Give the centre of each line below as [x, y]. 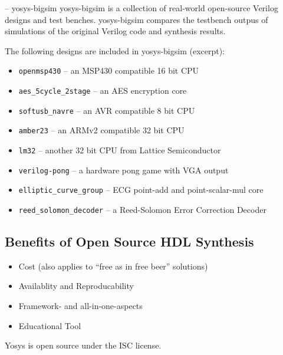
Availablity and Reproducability [76, 286]
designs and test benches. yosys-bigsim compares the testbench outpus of [136, 19]
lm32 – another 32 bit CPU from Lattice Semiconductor [120, 150]
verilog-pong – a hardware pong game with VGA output [124, 170]
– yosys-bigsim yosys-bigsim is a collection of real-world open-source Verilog [141, 8]
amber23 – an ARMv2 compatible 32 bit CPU [101, 130]
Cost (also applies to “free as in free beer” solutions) [113, 266]
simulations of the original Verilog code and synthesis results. [115, 31]
